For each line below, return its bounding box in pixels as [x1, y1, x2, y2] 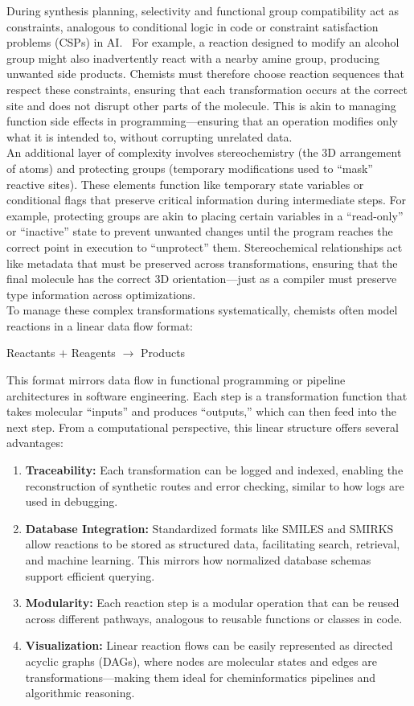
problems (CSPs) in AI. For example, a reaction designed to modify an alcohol [6, 34, 400, 51]
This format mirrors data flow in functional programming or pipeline [6, 371, 346, 388]
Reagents [71, 344, 116, 361]
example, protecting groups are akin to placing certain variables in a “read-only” [6, 207, 404, 224]
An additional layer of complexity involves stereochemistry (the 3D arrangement [6, 144, 402, 161]
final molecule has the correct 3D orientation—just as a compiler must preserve [6, 270, 397, 287]
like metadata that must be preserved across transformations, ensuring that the [6, 254, 398, 271]
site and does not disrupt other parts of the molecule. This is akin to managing [6, 96, 396, 113]
